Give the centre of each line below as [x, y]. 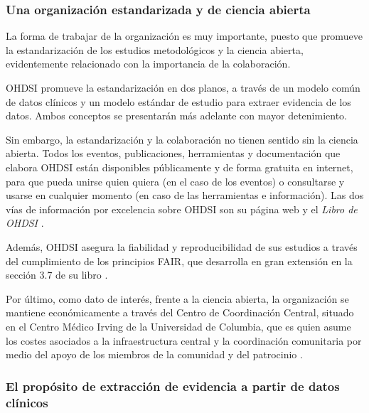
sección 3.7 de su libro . [57, 275]
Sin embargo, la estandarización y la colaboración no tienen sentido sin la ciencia [182, 139]
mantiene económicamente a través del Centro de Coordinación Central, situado [180, 312]
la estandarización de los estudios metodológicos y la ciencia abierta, [155, 49]
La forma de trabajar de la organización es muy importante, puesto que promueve [184, 36]
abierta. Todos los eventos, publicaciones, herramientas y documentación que [173, 153]
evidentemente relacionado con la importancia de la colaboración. [148, 64]
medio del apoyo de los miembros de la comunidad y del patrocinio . [154, 354]
